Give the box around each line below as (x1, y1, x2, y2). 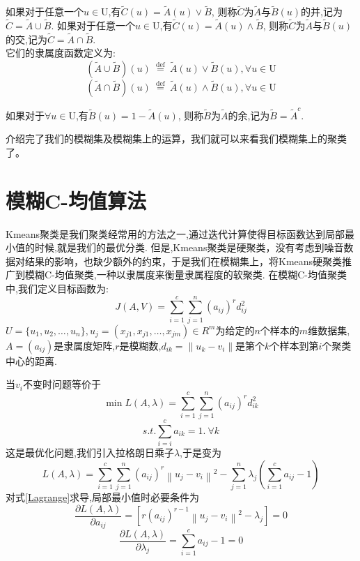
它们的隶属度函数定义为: (6, 45, 116, 60)
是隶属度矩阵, (54, 338, 116, 352)
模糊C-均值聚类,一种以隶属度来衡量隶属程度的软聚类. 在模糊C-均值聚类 (24, 267, 347, 282)
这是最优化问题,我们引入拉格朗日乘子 (6, 445, 174, 460)
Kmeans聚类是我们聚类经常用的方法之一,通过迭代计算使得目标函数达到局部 (6, 226, 345, 241)
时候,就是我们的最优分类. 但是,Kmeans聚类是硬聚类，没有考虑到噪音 (34, 240, 344, 255)
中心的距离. (6, 353, 57, 368)
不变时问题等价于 (22, 377, 101, 391)
